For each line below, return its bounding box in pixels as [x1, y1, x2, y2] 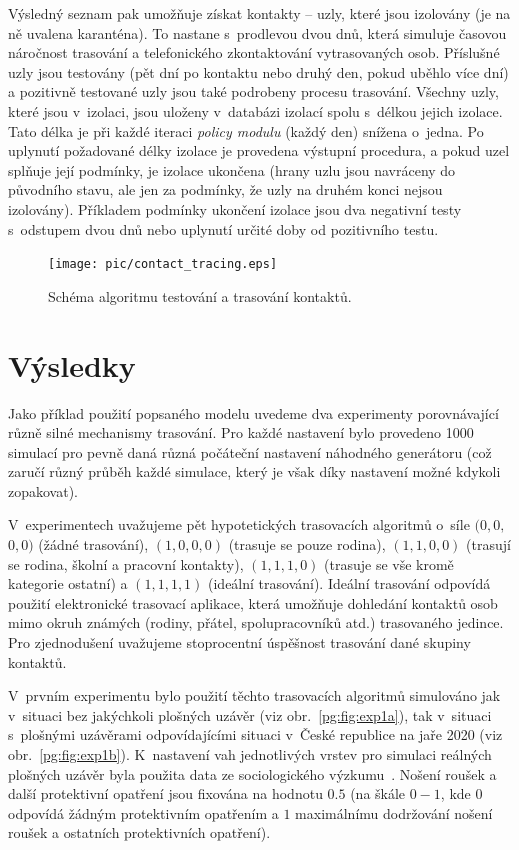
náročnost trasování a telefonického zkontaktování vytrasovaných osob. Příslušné [8, 42, 500, 63]
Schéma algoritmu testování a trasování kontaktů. [48, 285, 352, 306]
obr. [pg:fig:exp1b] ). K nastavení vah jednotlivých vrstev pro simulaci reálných [8, 744, 492, 764]
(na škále [350, 783, 406, 804]
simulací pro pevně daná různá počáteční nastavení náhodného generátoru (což [8, 441, 492, 462]
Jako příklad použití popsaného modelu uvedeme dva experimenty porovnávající [8, 402, 499, 423]
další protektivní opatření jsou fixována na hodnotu [8, 783, 323, 804]
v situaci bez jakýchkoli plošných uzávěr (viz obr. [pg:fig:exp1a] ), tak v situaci [8, 704, 492, 725]
